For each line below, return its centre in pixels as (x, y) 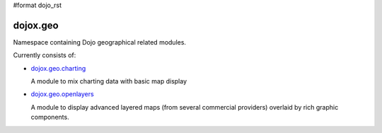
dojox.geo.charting (58, 68)
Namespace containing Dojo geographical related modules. (100, 42)
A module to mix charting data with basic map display (109, 81)
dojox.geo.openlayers (63, 94)
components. (50, 117)
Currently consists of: (45, 55)
